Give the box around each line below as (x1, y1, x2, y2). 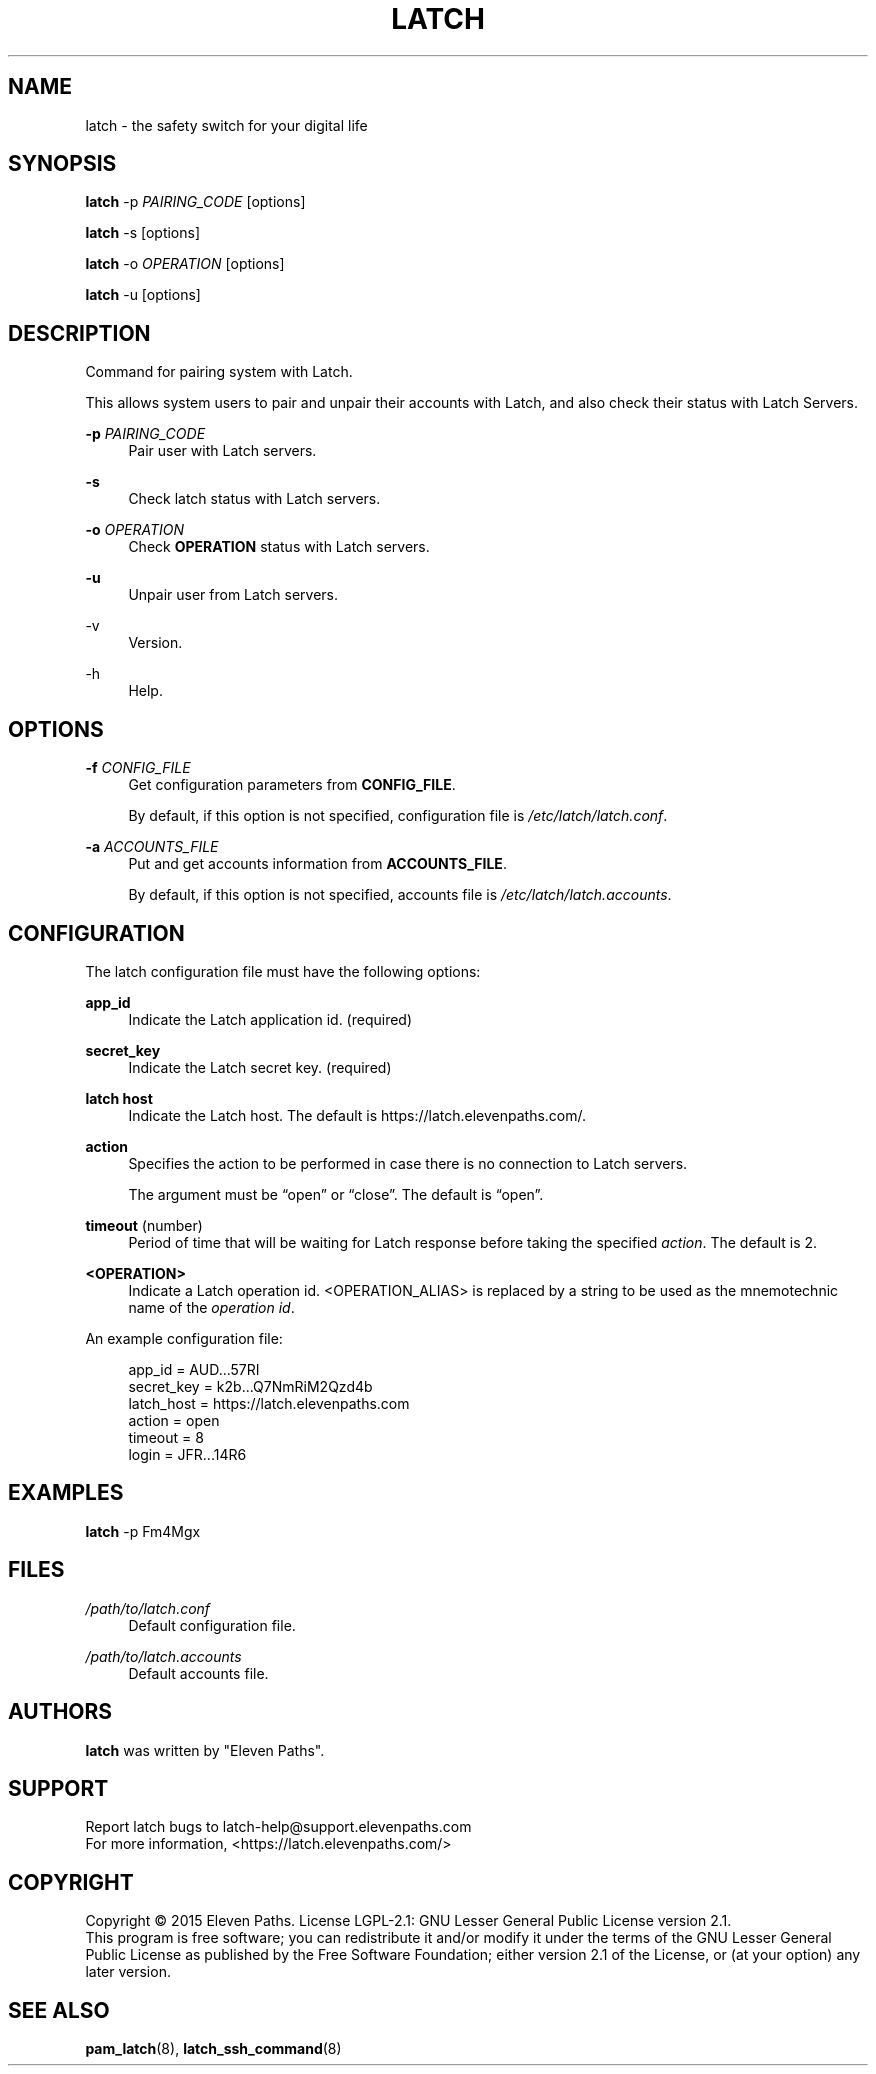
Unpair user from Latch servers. (128, 586, 339, 604)
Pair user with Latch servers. (128, 442, 317, 460)
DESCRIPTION (8, 320, 151, 346)
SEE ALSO (8, 1997, 110, 2023)
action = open (128, 1411, 220, 1429)
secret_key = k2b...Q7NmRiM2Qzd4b (128, 1377, 373, 1395)
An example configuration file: (85, 1329, 283, 1347)
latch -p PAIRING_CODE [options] (85, 193, 306, 211)
